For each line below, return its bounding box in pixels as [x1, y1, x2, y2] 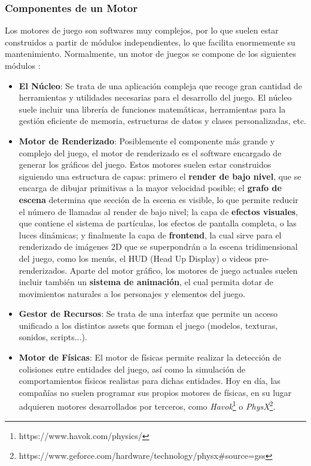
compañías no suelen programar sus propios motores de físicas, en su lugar [19, 386, 292, 398]
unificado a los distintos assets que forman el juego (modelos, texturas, [19, 319, 278, 331]
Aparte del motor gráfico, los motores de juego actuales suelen [69, 264, 298, 276]
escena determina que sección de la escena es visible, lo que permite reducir [19, 193, 298, 205]
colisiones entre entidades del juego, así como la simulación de [19, 362, 246, 375]
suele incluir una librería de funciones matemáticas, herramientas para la [19, 102, 286, 115]
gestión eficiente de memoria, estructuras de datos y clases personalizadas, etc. [19, 114, 306, 127]
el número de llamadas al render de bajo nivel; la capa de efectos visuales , [19, 205, 298, 217]
